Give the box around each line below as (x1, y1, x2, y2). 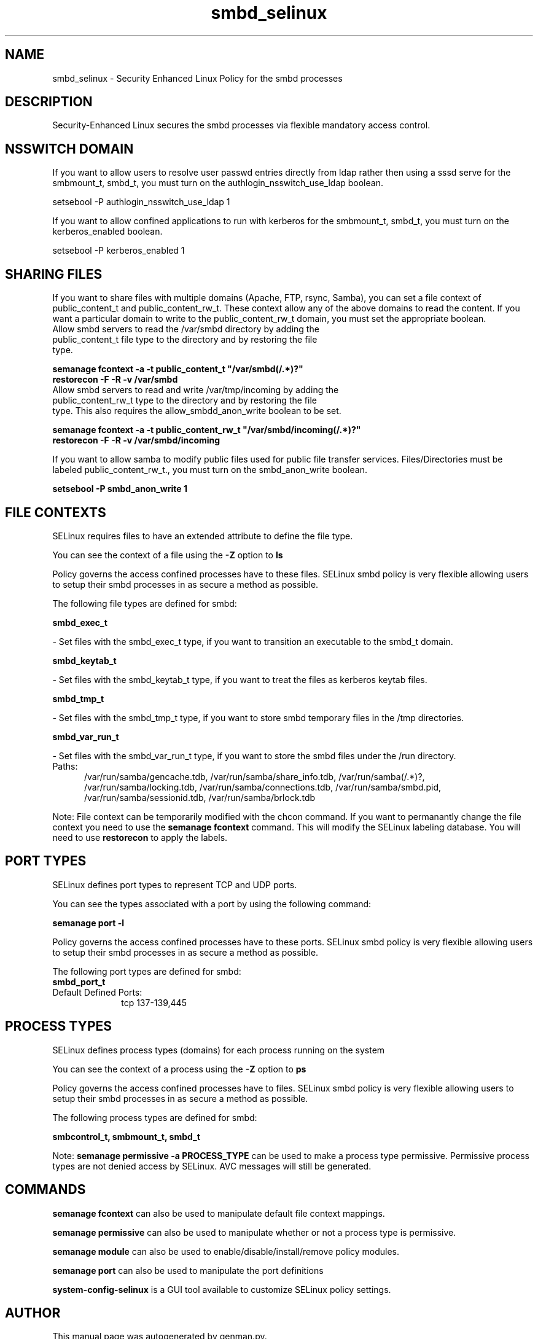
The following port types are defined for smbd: (52, 966, 241, 977)
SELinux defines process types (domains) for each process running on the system (52, 1044, 385, 1055)
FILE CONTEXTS (5, 504, 106, 520)
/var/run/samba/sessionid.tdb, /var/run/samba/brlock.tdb (84, 792, 316, 803)
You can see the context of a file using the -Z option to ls (52, 549, 283, 560)
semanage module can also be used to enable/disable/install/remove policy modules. (52, 1246, 400, 1257)
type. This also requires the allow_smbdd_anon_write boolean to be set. (52, 405, 341, 416)
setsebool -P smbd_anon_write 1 (52, 483, 187, 494)
